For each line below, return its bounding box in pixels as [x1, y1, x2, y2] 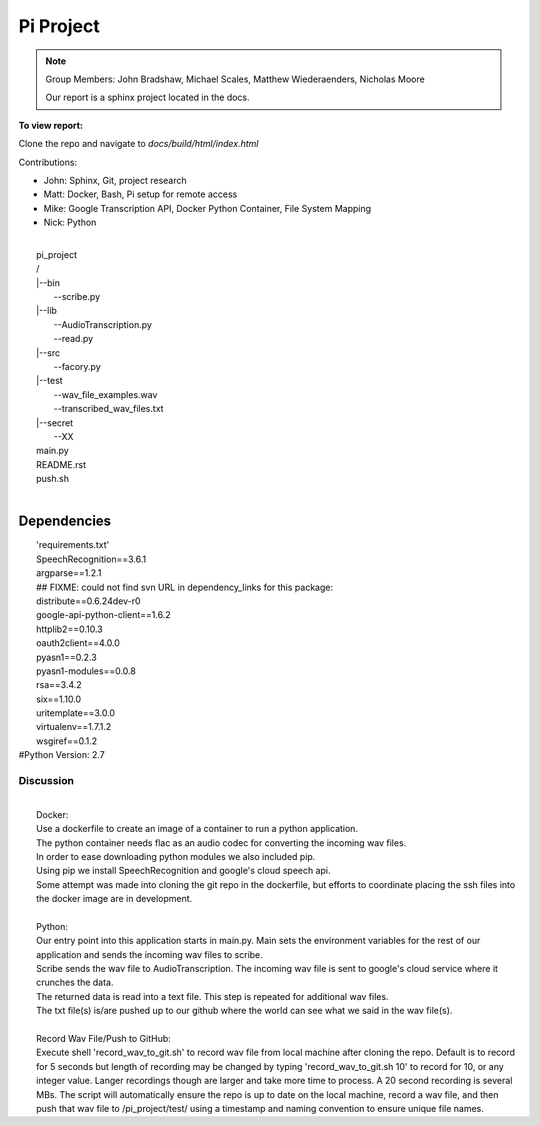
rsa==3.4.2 [36, 679, 82, 691]
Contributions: [18, 156, 78, 168]
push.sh [36, 473, 70, 485]
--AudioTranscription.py [53, 318, 152, 330]
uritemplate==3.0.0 [36, 707, 115, 719]
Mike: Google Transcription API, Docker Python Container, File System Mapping [43, 202, 372, 214]
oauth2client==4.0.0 [36, 637, 120, 649]
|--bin [36, 276, 60, 289]
